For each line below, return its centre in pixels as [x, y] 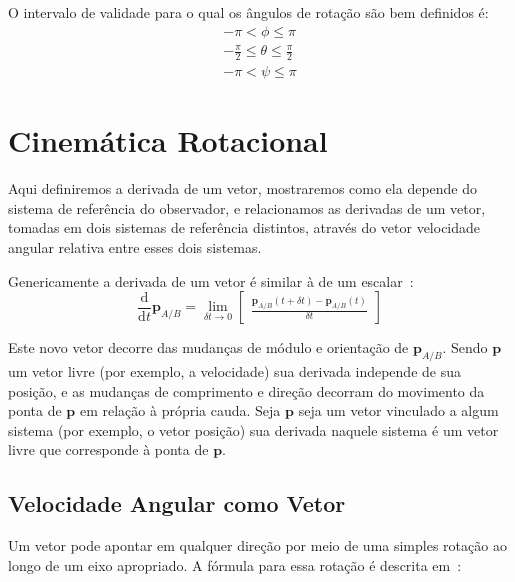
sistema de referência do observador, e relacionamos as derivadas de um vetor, [247, 207]
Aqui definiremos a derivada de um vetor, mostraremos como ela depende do [242, 188]
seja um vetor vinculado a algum [398, 410]
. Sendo [465, 347]
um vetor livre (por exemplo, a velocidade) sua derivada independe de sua [234, 370]
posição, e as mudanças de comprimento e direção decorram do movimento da [246, 390]
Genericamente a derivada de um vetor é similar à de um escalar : [211, 280]
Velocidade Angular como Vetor [177, 503]
